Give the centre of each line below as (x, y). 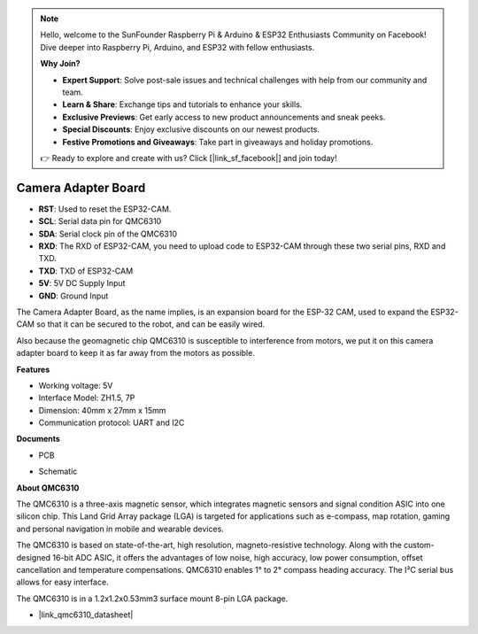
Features (33, 369)
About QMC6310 (48, 488)
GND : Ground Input (73, 296)
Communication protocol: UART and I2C (112, 423)
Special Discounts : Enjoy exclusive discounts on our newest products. (191, 129)
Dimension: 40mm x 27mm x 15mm (102, 410)
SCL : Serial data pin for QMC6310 (100, 221)
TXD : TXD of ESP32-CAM (86, 271)
